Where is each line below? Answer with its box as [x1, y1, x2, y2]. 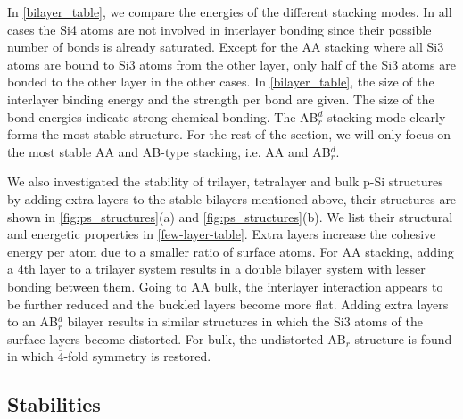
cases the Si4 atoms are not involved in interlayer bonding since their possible [7, 20, 432, 38]
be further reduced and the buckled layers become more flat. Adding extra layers [7, 294, 449, 313]
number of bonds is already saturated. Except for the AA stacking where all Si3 [7, 37, 444, 56]
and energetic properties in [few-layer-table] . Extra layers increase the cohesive [7, 225, 436, 243]
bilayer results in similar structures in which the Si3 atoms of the [67, 312, 424, 331]
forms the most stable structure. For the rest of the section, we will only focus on [7, 125, 451, 144]
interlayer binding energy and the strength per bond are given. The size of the [7, 89, 434, 108]
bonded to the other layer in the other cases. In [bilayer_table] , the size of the [7, 72, 434, 91]
